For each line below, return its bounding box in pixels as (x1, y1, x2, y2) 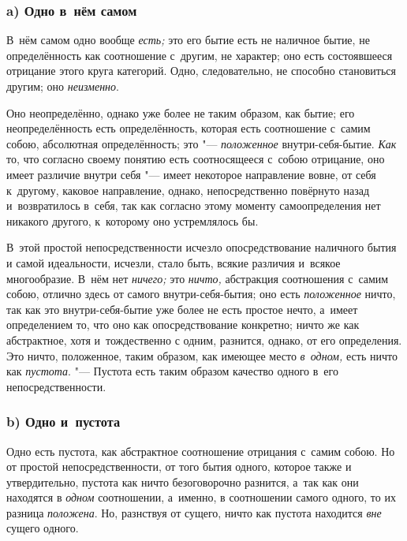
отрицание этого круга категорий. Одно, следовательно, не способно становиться (6, 62, 396, 79)
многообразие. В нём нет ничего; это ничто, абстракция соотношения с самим (6, 270, 389, 286)
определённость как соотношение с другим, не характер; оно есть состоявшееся (6, 47, 393, 63)
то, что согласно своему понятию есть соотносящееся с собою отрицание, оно (6, 151, 385, 167)
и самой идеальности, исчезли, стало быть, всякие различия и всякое (6, 254, 341, 270)
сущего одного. (6, 520, 79, 536)
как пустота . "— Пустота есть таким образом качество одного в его (6, 363, 338, 379)
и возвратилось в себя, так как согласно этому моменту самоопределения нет (6, 197, 381, 214)
